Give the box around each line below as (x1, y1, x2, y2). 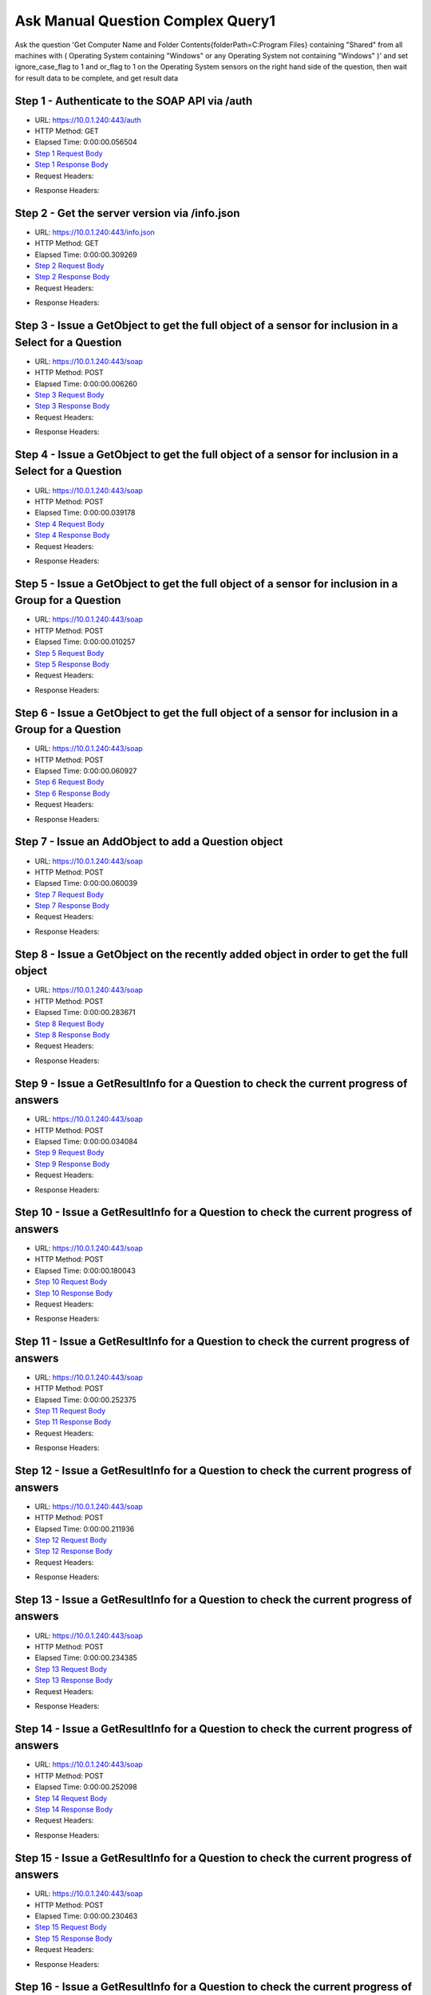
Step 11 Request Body (34, 1406, 106, 1416)
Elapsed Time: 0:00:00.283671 (34, 1008, 136, 1017)
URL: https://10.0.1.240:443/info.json (34, 227, 156, 237)
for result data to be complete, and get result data (14, 73, 179, 83)
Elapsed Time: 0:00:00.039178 (34, 508, 136, 518)
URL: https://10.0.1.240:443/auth (34, 115, 141, 124)
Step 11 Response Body (34, 1417, 112, 1427)
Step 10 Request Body (34, 1277, 108, 1286)
